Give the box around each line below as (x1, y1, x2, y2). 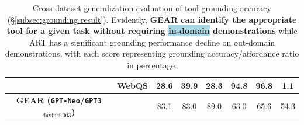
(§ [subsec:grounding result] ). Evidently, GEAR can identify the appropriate (7, 13, 297, 25)
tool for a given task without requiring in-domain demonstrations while (6, 25, 298, 37)
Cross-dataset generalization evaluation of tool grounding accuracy (33, 2, 271, 13)
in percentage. (127, 58, 177, 71)
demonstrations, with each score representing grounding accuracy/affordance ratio (5, 47, 299, 60)
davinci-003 (42, 112, 71, 119)
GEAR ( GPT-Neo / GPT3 (16, 94, 102, 106)
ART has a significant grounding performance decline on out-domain (29, 36, 275, 48)
